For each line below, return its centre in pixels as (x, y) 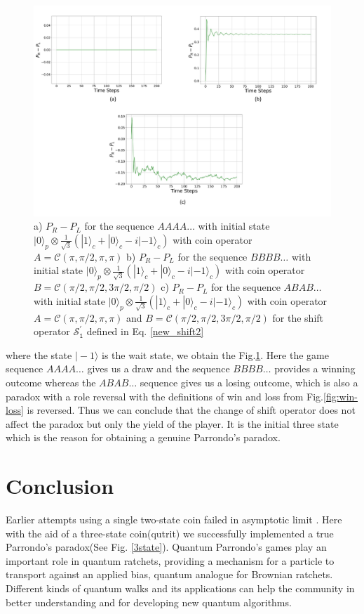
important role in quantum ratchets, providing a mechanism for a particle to (170, 560)
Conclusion (60, 486)
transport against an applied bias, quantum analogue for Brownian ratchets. (169, 574)
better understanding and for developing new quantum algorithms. (149, 602)
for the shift (298, 317)
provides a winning (315, 368)
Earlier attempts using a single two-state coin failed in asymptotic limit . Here (174, 520)
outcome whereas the (51, 382)
